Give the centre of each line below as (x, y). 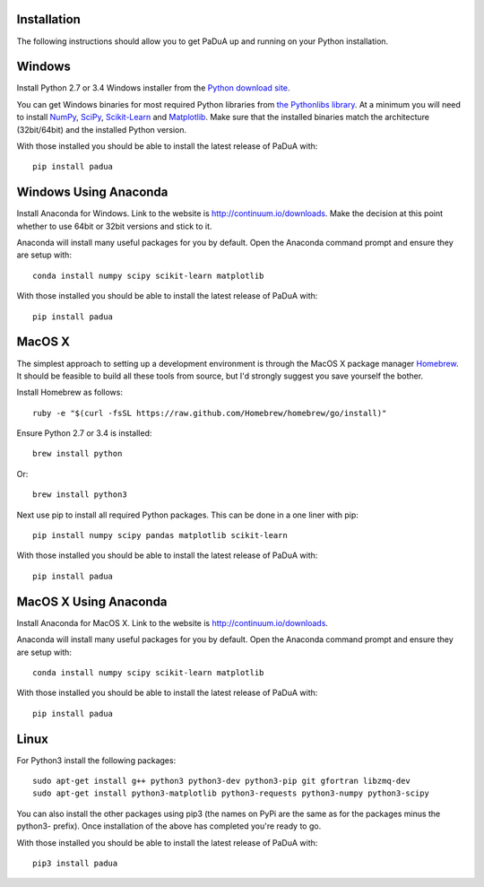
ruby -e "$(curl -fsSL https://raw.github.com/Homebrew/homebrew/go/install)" (210, 413)
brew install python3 (80, 495)
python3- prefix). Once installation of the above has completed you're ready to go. (169, 826)
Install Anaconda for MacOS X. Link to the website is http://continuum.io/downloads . (173, 622)
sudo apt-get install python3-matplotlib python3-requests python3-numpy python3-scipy (231, 793)
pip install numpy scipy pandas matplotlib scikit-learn (160, 535)
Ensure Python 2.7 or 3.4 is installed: (84, 433)
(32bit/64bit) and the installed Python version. (102, 129)
